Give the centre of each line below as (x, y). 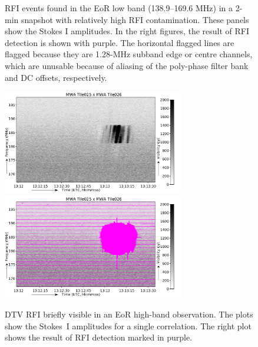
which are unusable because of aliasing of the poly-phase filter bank (127, 65)
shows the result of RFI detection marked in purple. (99, 337)
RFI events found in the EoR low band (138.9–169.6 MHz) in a (119, 8)
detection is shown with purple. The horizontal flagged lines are (120, 42)
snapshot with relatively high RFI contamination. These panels (135, 19)
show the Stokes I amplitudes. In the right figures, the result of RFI (127, 31)
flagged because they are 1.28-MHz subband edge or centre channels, (129, 54)
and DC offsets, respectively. (56, 77)
